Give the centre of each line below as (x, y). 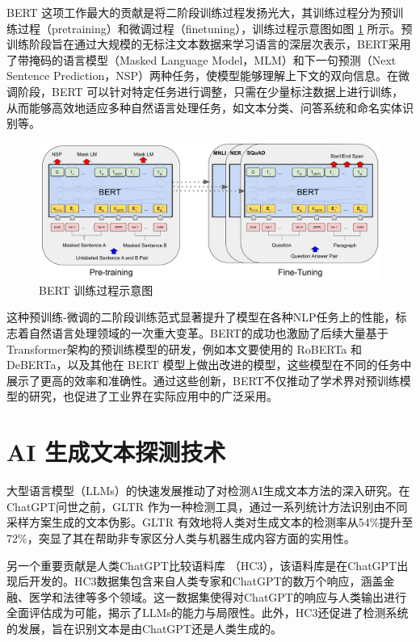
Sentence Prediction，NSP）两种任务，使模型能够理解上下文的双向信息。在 (202, 76)
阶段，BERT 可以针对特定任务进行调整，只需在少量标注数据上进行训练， (210, 91)
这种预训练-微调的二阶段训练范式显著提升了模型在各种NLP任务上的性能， (201, 317)
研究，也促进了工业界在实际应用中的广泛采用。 (153, 396)
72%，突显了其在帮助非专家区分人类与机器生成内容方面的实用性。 (181, 537)
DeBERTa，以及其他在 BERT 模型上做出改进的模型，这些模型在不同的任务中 (209, 365)
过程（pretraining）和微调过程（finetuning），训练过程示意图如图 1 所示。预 (215, 28)
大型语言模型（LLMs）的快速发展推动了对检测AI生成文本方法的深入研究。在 (208, 491)
